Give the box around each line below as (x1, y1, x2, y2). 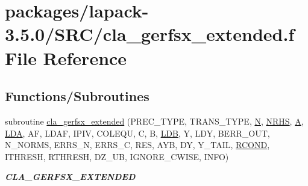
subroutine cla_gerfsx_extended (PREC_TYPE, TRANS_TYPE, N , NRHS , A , (5, 114, 304, 127)
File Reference (5, 45, 127, 70)
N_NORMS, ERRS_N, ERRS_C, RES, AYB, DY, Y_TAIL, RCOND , (5, 138, 270, 151)
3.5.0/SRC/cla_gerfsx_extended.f (5, 22, 295, 46)
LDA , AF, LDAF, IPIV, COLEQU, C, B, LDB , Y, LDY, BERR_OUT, (5, 126, 270, 139)
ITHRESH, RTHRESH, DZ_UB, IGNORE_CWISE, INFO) (5, 150, 229, 163)
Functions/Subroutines (5, 87, 149, 105)
